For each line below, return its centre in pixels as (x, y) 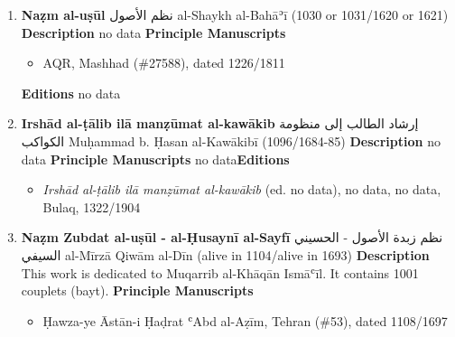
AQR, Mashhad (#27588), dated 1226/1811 (164, 63)
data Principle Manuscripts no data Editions (155, 159)
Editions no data (71, 93)
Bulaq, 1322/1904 (92, 206)
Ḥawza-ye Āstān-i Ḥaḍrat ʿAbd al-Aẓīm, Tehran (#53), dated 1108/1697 (245, 320)
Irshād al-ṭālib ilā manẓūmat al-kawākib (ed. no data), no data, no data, (242, 189)
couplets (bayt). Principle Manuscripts (137, 290)
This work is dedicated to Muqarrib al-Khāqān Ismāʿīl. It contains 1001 (220, 272)
